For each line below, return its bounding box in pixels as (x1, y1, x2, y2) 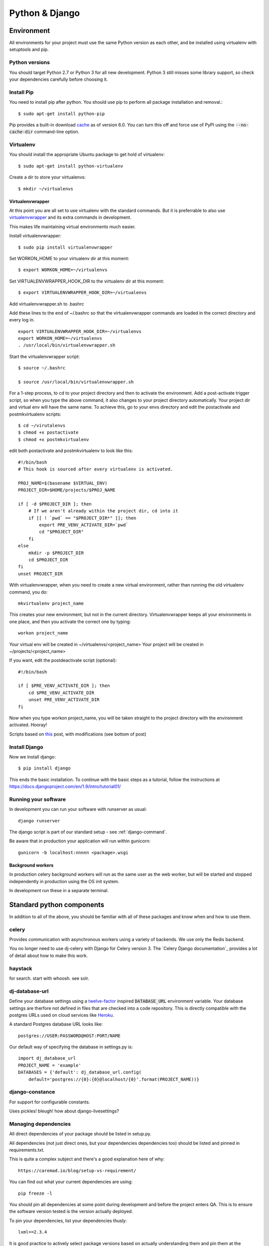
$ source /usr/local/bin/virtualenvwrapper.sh (18, 379, 134, 385)
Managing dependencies (9, 1120, 71, 1127)
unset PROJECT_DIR (18, 571, 63, 577)
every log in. (9, 317, 35, 323)
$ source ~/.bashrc (18, 365, 66, 371)
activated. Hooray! (9, 722, 47, 728)
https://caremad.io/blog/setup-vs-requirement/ (18, 1168, 136, 1173)
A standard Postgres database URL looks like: (9, 1021, 103, 1027)
